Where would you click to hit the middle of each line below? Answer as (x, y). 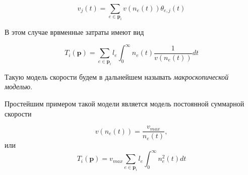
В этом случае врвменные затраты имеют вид (74, 32)
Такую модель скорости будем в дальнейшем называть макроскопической (117, 76)
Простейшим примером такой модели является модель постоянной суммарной (125, 103)
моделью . (19, 86)
